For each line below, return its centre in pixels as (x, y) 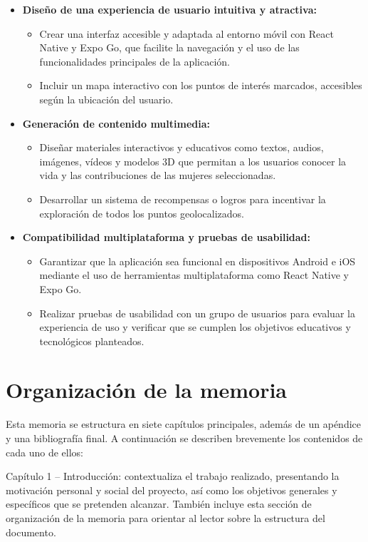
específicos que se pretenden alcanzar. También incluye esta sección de (159, 504)
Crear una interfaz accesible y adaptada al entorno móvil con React (186, 33)
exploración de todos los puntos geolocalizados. (142, 213)
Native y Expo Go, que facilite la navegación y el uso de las (169, 47)
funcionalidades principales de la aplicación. (135, 61)
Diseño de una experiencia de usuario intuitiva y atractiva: (169, 9)
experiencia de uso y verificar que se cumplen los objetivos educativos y (195, 327)
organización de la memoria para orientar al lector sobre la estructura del (165, 517)
